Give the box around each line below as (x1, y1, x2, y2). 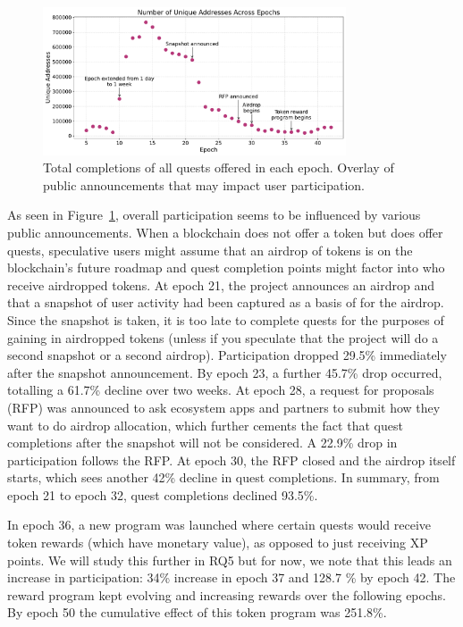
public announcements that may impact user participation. (43, 175, 365, 194)
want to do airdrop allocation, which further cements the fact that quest (7, 415, 403, 434)
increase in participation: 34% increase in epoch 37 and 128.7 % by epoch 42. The (7, 568, 456, 587)
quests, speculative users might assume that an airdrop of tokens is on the (7, 240, 413, 259)
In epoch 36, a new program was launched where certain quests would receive (7, 515, 432, 534)
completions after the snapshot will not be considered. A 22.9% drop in (7, 433, 398, 452)
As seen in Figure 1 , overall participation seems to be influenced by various (7, 205, 421, 224)
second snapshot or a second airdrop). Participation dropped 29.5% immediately (7, 346, 447, 364)
